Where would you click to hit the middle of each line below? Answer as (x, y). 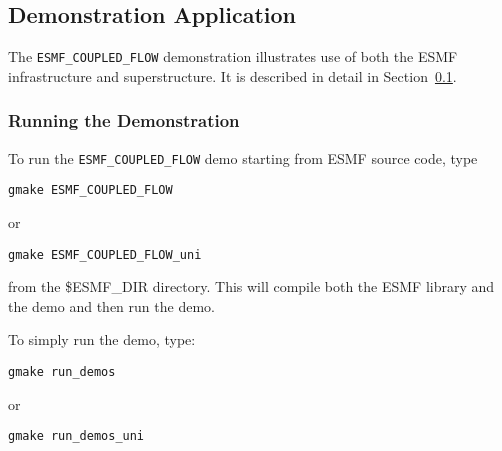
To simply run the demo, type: (102, 339)
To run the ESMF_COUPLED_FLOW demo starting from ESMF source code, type (243, 157)
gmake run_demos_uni (76, 436)
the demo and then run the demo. (111, 305)
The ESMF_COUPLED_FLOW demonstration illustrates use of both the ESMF (233, 56)
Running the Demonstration (124, 120)
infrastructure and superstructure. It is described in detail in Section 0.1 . (232, 75)
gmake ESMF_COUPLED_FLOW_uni (105, 254)
